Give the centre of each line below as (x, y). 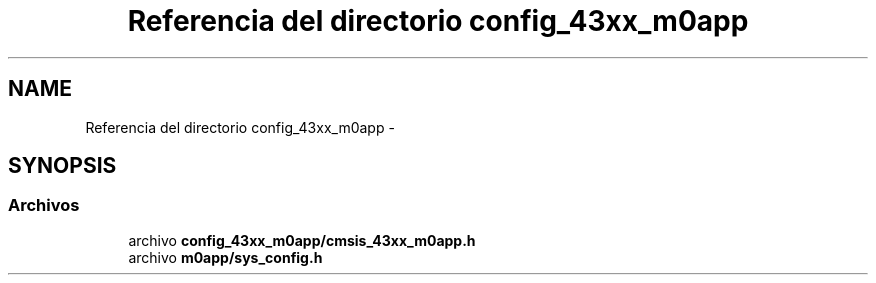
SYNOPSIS (62, 166)
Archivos (44, 205)
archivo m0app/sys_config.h (225, 257)
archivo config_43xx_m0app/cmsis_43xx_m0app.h (302, 240)
